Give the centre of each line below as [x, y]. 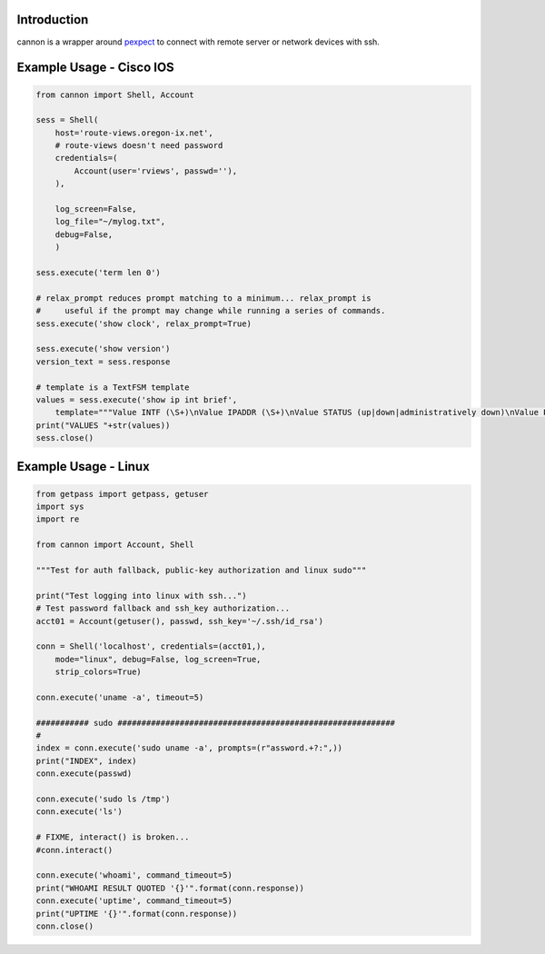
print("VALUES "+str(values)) [103, 425]
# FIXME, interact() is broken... [113, 837]
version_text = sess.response [103, 362]
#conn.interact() [74, 850]
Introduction [53, 20]
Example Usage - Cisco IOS [95, 68]
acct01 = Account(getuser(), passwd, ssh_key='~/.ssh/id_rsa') [180, 621]
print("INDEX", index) [86, 760]
